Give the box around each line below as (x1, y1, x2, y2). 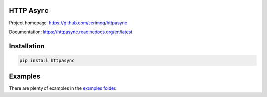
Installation (9, 42, 44, 50)
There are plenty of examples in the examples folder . (9, 85, 117, 91)
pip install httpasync (19, 57, 75, 63)
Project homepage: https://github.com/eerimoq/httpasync (9, 20, 127, 26)
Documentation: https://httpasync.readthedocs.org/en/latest (9, 29, 133, 35)
